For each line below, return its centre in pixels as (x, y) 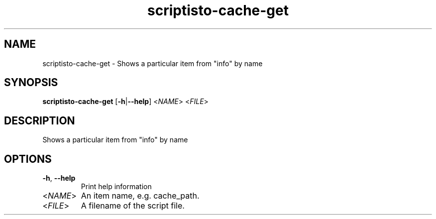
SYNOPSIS (31, 83)
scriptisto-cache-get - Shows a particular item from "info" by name (153, 63)
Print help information (116, 187)
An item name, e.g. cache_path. (140, 196)
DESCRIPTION (40, 120)
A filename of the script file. (133, 206)
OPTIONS (28, 159)
